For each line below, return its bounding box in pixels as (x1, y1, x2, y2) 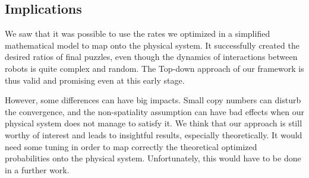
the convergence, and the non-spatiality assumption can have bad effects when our (5, 105, 304, 117)
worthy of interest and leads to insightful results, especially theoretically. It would (5, 128, 302, 141)
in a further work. (5, 163, 70, 176)
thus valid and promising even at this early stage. (5, 74, 185, 86)
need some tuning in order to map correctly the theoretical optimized (5, 140, 257, 152)
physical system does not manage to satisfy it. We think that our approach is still (5, 117, 302, 129)
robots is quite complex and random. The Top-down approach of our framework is (5, 62, 304, 74)
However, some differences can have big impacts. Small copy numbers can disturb (5, 94, 301, 106)
